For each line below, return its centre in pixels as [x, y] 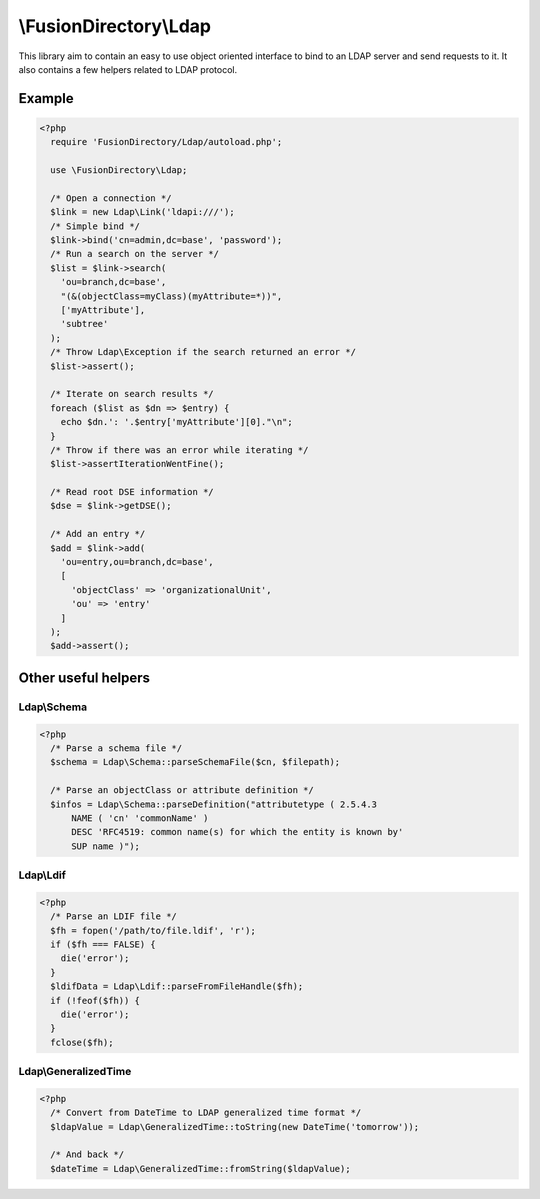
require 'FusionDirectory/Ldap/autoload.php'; [166, 142]
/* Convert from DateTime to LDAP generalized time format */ [206, 1113]
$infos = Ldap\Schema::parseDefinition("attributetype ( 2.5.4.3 [214, 804]
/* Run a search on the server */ [135, 254]
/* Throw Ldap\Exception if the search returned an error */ [203, 352]
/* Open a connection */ [111, 198]
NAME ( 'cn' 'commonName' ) [140, 818]
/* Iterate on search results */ [132, 394]
